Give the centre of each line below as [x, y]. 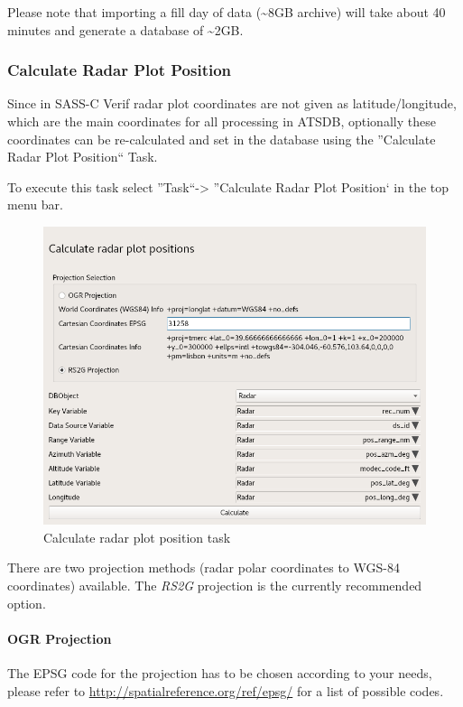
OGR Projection [60, 638]
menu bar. [35, 205]
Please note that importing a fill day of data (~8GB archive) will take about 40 [227, 12]
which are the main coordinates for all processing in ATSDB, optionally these [222, 121]
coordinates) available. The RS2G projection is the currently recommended [215, 585]
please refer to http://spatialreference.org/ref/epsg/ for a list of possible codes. [226, 690]
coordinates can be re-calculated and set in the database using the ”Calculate [222, 139]
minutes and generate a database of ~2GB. [125, 29]
